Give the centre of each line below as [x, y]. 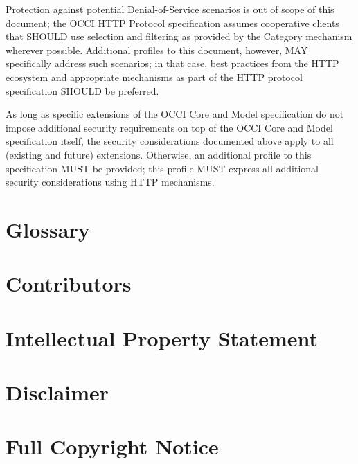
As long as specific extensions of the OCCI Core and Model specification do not [175, 114]
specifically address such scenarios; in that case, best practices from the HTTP [172, 63]
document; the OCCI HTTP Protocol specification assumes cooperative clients [172, 23]
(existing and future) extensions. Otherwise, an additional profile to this [159, 154]
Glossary [48, 229]
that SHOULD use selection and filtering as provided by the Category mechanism [179, 36]
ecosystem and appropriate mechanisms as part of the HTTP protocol [154, 77]
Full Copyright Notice [112, 446]
